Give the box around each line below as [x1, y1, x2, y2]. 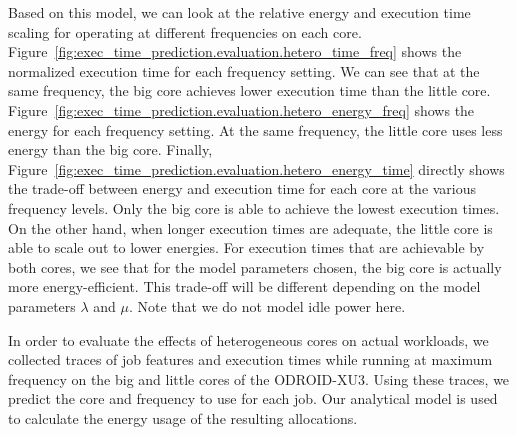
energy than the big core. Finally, [8, 139, 213, 160]
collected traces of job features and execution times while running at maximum [8, 349, 493, 370]
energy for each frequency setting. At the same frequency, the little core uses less [8, 119, 503, 140]
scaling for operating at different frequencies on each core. [8, 21, 362, 42]
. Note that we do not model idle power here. [129, 295, 406, 316]
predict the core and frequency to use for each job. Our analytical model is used [8, 388, 498, 409]
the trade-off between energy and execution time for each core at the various [8, 178, 477, 199]
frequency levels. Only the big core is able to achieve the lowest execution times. [8, 197, 500, 218]
